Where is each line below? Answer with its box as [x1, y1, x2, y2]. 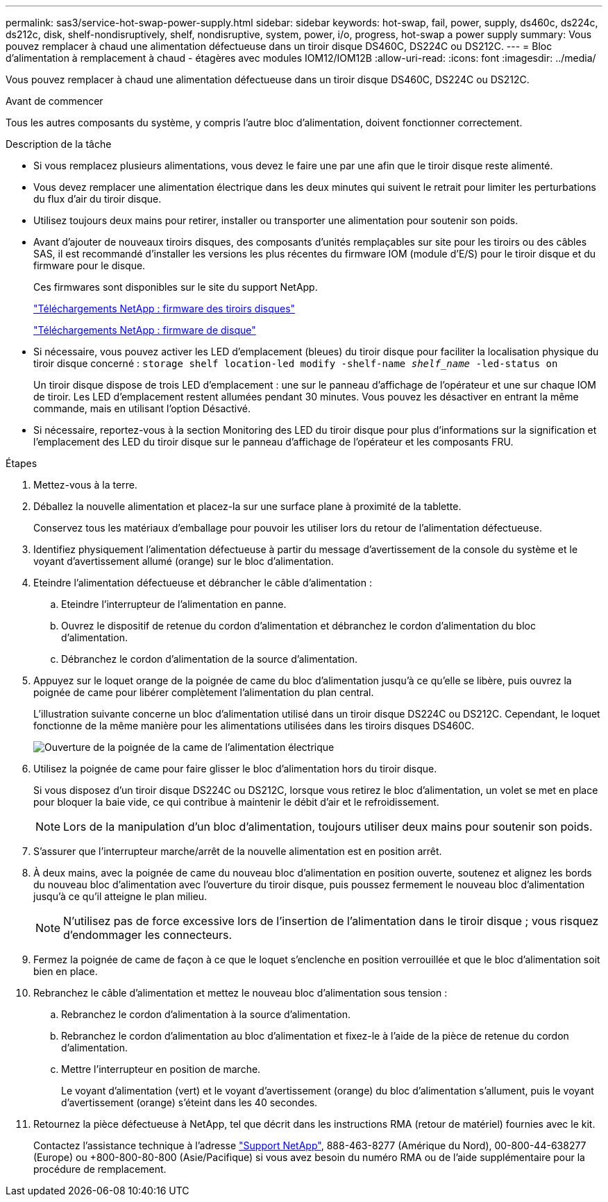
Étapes [6, 457, 37, 469]
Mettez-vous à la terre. [33, 479, 137, 491]
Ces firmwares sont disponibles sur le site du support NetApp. [33, 281, 318, 293]
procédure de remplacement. [33, 1163, 167, 1175]
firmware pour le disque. [33, 260, 146, 271]
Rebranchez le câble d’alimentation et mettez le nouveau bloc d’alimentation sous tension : [33, 987, 448, 999]
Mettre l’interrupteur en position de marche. [61, 1063, 261, 1075]
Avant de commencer [6, 95, 103, 107]
